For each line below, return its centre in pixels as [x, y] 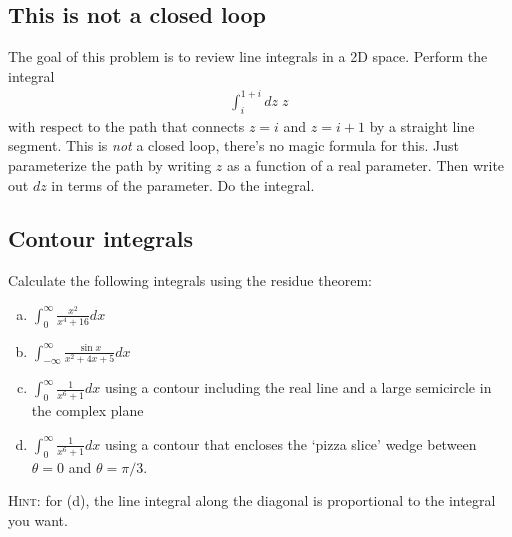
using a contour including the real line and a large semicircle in [298, 387]
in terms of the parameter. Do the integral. [183, 184]
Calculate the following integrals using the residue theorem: [190, 280]
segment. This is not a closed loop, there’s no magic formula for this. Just [233, 145]
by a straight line [422, 125]
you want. [38, 519]
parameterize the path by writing [110, 164]
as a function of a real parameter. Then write [365, 164]
